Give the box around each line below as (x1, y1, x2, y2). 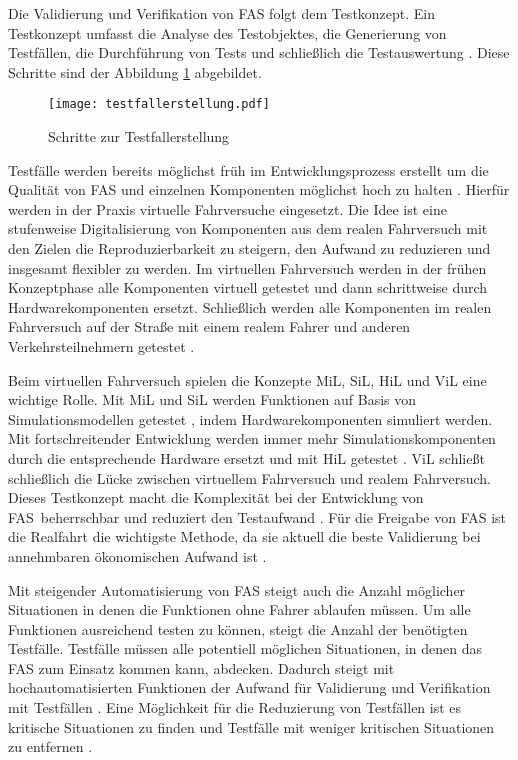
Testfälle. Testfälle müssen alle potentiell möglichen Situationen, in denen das (8, 638, 483, 659)
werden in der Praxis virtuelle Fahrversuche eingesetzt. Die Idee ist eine (8, 198, 447, 219)
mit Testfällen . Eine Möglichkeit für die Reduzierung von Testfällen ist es (8, 697, 462, 718)
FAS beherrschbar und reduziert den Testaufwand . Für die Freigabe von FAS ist (8, 506, 507, 527)
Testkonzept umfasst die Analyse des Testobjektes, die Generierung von (8, 22, 447, 43)
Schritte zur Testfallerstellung (48, 126, 230, 147)
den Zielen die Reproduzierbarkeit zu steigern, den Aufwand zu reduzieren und (8, 238, 491, 258)
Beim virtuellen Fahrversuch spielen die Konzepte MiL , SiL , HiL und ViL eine (8, 369, 487, 390)
